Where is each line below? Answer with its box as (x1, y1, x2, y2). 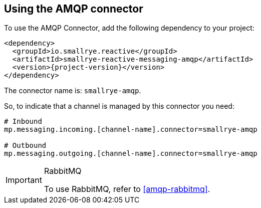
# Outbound (4, 141, 47, 150)
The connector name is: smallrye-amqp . (4, 86, 141, 95)
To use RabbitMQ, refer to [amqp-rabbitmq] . (44, 184, 210, 194)
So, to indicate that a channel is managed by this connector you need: (4, 102, 234, 111)
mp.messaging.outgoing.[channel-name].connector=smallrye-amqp (4, 149, 257, 158)
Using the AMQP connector (4, 3, 143, 15)
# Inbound (4, 117, 42, 126)
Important (6, 175, 42, 185)
